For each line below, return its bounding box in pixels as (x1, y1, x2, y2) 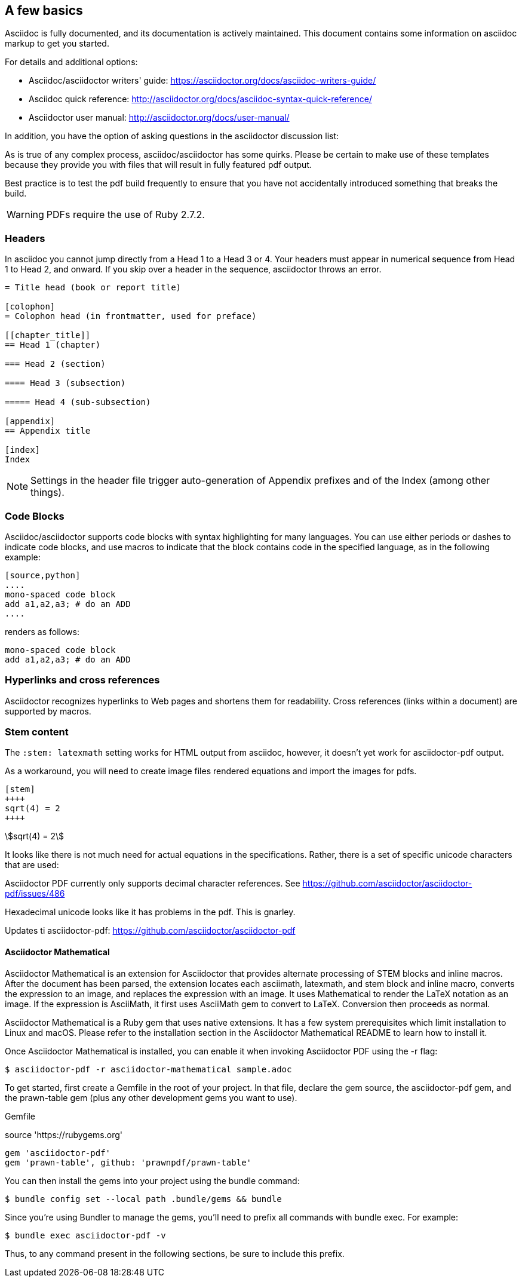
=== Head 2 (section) (5, 359, 106, 369)
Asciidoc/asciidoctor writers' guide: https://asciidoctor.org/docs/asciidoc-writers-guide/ (29, 75, 376, 86)
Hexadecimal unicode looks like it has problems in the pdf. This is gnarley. (5, 907, 296, 918)
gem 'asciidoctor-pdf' (5, 1148, 111, 1158)
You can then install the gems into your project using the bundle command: (5, 1175, 300, 1186)
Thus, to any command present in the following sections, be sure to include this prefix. (5, 1248, 345, 1259)
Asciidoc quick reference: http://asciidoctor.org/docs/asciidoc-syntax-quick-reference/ (29, 94, 372, 105)
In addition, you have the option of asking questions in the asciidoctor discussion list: (5, 131, 339, 142)
